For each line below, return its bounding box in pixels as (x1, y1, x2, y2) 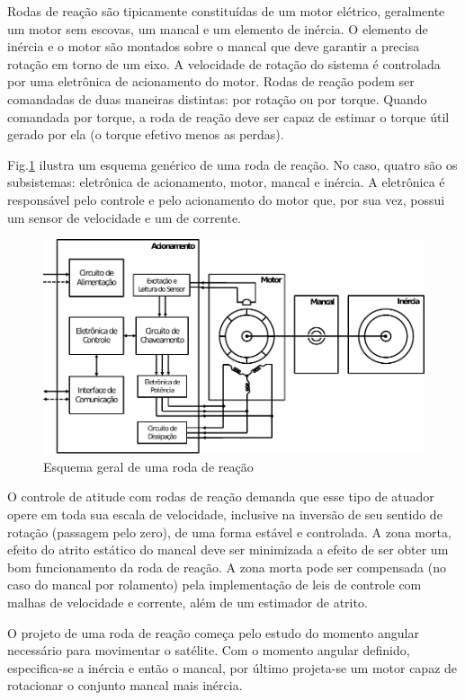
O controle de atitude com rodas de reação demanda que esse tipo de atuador (7, 487, 434, 506)
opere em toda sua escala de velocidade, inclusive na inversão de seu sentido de (7, 505, 443, 524)
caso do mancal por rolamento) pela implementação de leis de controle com (7, 575, 422, 594)
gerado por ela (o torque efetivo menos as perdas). (7, 125, 284, 144)
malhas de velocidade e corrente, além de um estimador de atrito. (7, 592, 368, 611)
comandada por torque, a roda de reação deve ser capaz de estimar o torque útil (7, 107, 450, 126)
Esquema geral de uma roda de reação (43, 456, 254, 475)
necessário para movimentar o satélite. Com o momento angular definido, (7, 641, 410, 660)
